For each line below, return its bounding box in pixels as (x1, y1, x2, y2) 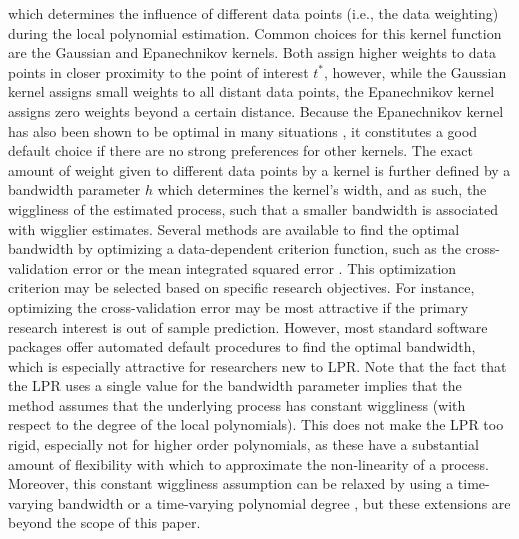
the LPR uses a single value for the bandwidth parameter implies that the (8, 375, 462, 396)
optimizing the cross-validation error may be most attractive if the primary (8, 296, 469, 317)
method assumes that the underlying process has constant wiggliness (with (8, 394, 466, 415)
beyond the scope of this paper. (8, 512, 201, 533)
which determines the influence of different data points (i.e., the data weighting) (8, 3, 499, 23)
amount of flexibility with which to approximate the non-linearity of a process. (8, 453, 489, 474)
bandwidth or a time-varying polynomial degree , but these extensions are (57, 492, 511, 513)
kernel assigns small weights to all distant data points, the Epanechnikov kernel (8, 81, 495, 102)
